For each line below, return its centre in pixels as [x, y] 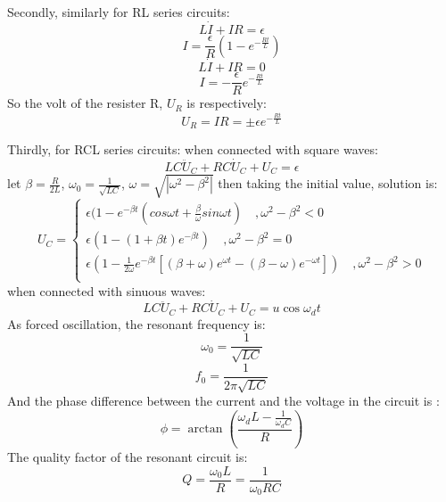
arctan [205, 429]
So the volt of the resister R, [85, 103]
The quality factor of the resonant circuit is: [128, 457]
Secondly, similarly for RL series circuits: [119, 12]
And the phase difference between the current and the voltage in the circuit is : [223, 401]
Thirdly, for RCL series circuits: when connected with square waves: [193, 149]
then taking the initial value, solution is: [328, 183]
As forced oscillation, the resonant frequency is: [136, 323]
